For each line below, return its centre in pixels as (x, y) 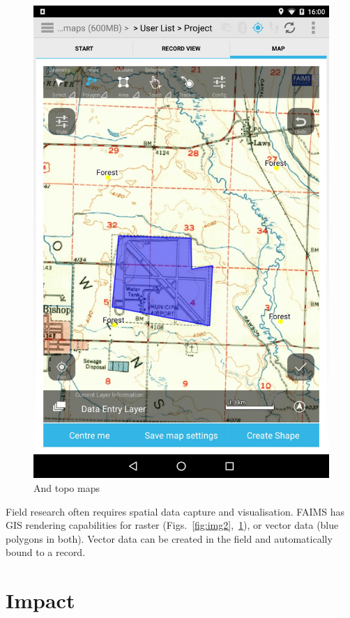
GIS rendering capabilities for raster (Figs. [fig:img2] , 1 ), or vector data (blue (172, 525)
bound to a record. (46, 552)
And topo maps (67, 487)
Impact (40, 600)
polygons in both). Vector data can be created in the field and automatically (169, 538)
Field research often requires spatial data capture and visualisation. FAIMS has (175, 511)
